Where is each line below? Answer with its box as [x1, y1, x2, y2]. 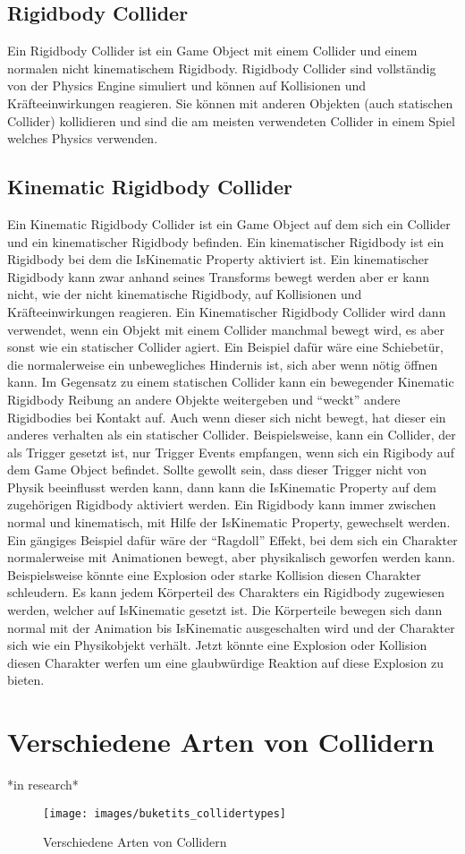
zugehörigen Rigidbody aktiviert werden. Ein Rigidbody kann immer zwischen [7, 495, 436, 514]
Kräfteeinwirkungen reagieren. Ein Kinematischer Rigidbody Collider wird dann [7, 302, 446, 320]
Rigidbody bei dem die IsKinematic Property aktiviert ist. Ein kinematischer [7, 250, 429, 269]
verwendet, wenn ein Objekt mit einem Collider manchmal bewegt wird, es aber [7, 320, 445, 338]
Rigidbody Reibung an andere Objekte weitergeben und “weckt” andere [7, 389, 401, 408]
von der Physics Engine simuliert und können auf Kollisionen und [7, 76, 367, 95]
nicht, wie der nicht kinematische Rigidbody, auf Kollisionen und [7, 285, 362, 303]
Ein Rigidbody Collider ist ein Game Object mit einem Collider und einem [7, 41, 418, 60]
